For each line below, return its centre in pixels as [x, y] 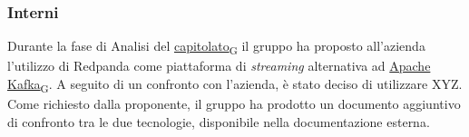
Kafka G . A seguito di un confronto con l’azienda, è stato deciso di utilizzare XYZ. [235, 84]
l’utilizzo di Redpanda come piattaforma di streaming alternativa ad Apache [219, 66]
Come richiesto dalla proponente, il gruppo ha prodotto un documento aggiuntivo [234, 104]
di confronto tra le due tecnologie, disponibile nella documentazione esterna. [219, 121]
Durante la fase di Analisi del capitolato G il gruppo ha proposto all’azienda [216, 47]
